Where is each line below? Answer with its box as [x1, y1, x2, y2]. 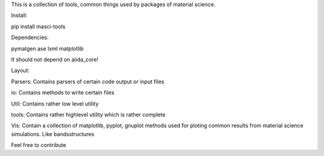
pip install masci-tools [11, 23, 66, 30]
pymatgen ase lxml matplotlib [11, 45, 84, 52]
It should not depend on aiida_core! [11, 56, 98, 63]
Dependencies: [11, 34, 49, 41]
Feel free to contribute [11, 142, 67, 149]
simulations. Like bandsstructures [11, 130, 95, 137]
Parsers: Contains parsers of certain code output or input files [11, 78, 164, 85]
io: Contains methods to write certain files [11, 89, 115, 96]
